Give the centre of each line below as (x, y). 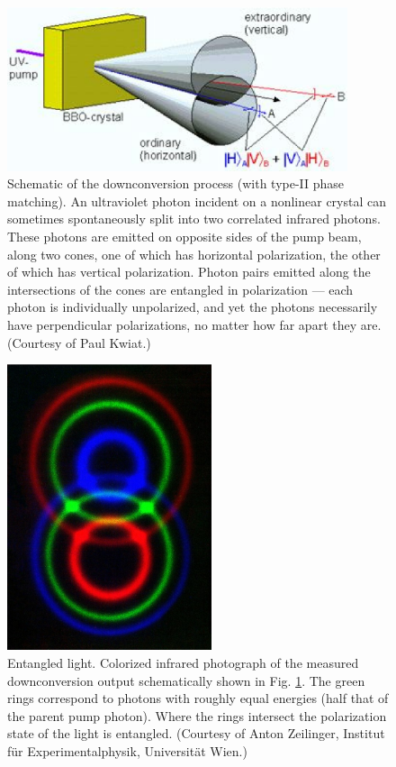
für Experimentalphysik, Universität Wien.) (127, 750)
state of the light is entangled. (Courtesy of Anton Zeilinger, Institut (196, 733)
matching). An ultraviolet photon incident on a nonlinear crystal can (197, 201)
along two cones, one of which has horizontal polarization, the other (194, 254)
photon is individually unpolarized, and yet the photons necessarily (193, 307)
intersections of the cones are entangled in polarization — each (180, 289)
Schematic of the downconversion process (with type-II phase (176, 183)
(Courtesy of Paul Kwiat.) (79, 342)
